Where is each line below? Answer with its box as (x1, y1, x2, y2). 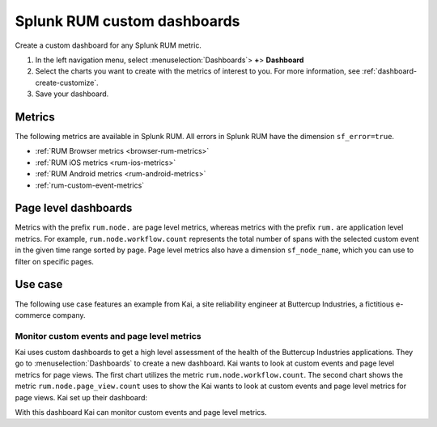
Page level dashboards (15, 201, 133, 215)
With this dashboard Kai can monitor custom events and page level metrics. (15, 408, 267, 417)
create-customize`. (35, 78, 99, 87)
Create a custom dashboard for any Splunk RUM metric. (15, 40, 202, 50)
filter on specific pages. (15, 256, 95, 266)
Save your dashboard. (35, 89, 109, 99)
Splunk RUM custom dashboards (15, 12, 240, 30)
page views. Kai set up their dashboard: (15, 392, 148, 402)
